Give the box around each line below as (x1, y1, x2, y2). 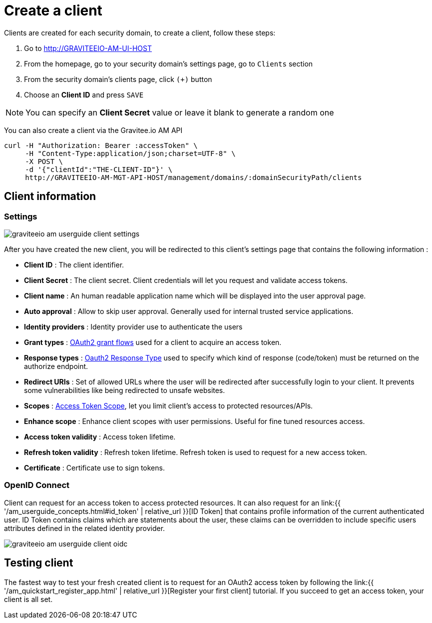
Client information (4, 190, 96, 203)
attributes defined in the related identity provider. (4, 523, 165, 532)
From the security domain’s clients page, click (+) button (24, 74, 212, 83)
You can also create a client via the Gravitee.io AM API (4, 125, 183, 134)
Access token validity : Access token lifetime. (24, 432, 176, 441)
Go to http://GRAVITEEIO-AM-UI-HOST (24, 43, 152, 52)
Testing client (4, 556, 73, 569)
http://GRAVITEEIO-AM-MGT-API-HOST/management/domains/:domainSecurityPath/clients (25, 173, 362, 181)
